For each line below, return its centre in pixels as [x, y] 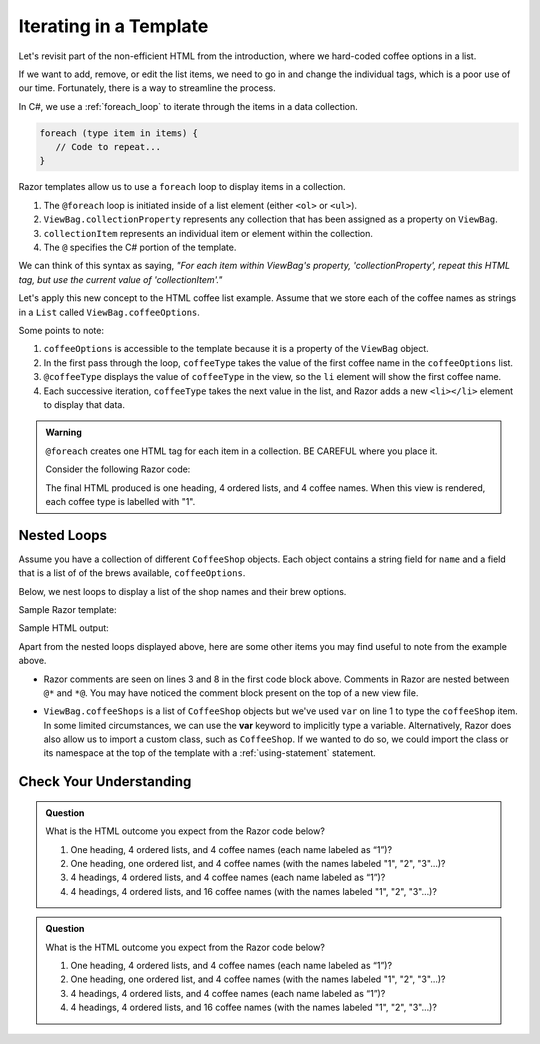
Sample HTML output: [63, 628]
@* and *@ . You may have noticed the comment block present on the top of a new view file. [231, 692]
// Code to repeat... [108, 147]
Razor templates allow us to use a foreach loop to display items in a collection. [182, 187]
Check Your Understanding [105, 781]
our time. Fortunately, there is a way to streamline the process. [147, 88]
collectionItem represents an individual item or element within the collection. [208, 233]
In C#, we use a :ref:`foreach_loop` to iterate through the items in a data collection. [188, 106]
